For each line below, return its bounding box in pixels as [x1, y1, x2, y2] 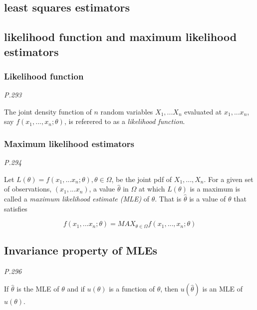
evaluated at [184, 106, 222, 116]
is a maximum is [190, 183, 240, 194]
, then [160, 283, 179, 294]
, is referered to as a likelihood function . [64, 116, 185, 126]
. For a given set [204, 173, 254, 184]
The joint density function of [4, 106, 92, 116]
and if [67, 283, 85, 294]
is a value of [189, 193, 226, 203]
